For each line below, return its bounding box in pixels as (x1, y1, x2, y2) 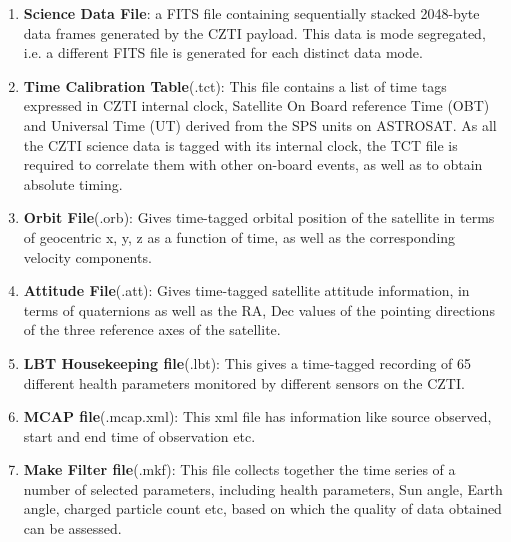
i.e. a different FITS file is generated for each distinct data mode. (23, 42, 423, 63)
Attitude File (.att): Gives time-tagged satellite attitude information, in (23, 280, 470, 301)
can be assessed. (23, 518, 122, 539)
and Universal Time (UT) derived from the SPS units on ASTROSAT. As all (23, 114, 497, 135)
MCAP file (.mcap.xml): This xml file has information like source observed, (23, 406, 492, 427)
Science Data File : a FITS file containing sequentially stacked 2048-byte (23, 3, 480, 23)
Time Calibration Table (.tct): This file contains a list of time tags (23, 75, 447, 96)
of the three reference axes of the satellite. (23, 319, 281, 340)
